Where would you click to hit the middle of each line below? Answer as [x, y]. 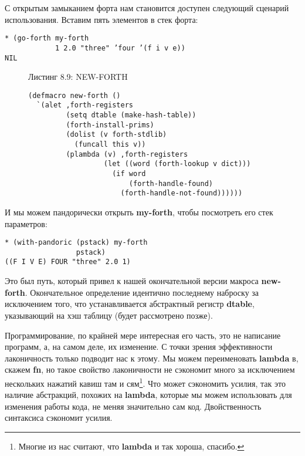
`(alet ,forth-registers [85, 105]
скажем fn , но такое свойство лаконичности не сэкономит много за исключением [150, 369]
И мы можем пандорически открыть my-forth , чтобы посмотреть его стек [139, 212]
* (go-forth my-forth [47, 38]
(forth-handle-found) [171, 183]
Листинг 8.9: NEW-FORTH [78, 77]
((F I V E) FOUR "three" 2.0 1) [68, 262]
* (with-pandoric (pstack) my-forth [76, 243]
